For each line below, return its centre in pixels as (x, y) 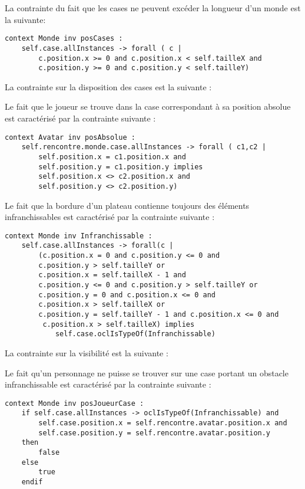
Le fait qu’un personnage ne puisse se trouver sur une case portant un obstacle (147, 373)
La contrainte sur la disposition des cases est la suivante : (108, 86)
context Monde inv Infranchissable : (79, 236)
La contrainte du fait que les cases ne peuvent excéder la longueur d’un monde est (153, 8)
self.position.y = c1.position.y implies (121, 167)
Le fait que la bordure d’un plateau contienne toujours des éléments (127, 205)
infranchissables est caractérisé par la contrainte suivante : (110, 217)
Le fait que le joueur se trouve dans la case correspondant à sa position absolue (148, 106)
